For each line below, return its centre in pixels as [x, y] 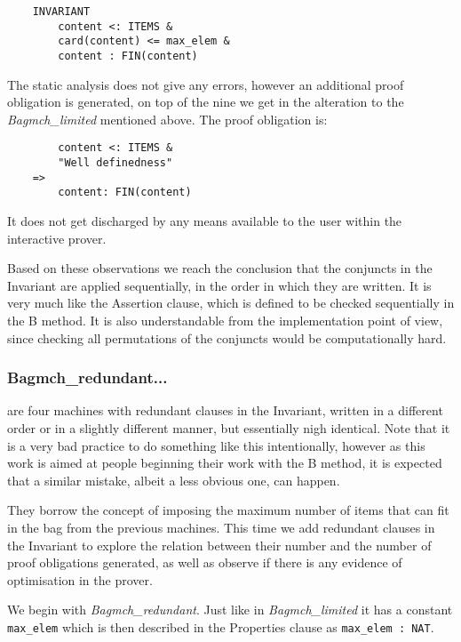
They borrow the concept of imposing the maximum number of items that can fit [228, 510]
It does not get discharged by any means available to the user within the [205, 221]
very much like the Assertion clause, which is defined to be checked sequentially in [231, 303]
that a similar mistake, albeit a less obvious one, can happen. [174, 480]
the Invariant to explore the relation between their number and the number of [219, 545]
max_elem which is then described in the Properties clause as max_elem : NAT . [221, 626]
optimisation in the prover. [80, 579]
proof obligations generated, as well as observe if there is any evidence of [205, 562]
